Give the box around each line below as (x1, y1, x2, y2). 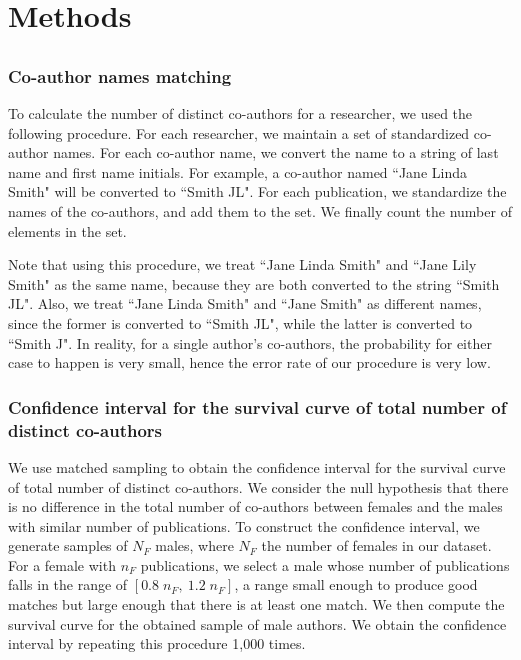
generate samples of (8, 535, 128, 556)
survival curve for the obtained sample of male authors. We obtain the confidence (8, 613, 507, 634)
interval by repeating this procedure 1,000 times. (8, 633, 306, 654)
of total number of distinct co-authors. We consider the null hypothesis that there (8, 476, 509, 497)
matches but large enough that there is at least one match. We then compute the (8, 594, 505, 615)
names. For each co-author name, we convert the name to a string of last (53, 142, 499, 163)
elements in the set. (8, 220, 127, 241)
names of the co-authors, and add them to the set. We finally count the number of (8, 201, 512, 222)
